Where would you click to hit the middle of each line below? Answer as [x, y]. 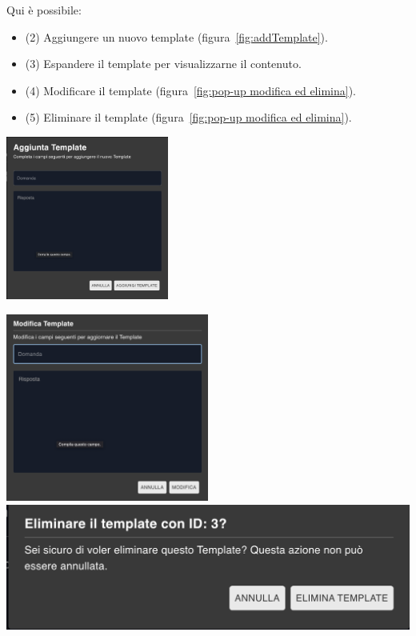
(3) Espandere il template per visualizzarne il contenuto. [163, 64]
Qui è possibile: [44, 10]
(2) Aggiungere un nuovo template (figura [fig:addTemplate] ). [176, 36]
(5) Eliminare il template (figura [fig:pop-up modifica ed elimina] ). [188, 117]
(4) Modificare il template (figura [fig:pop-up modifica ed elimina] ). [190, 90]
